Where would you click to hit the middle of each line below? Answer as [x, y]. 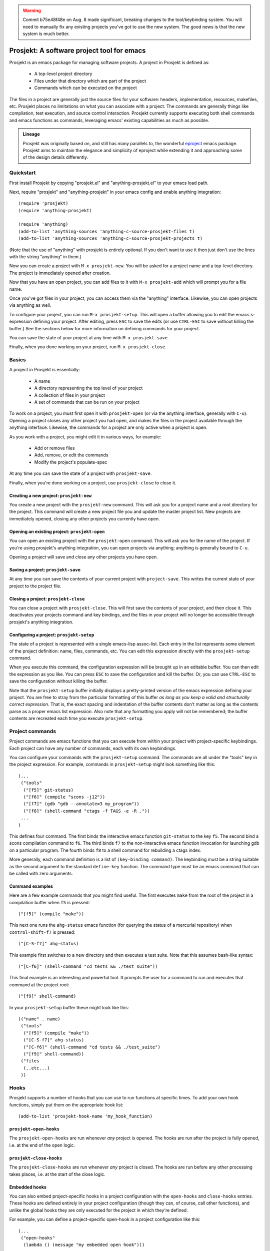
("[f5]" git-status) [48, 790]
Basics [17, 360]
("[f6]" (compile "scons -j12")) [64, 797]
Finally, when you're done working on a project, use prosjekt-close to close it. [93, 482]
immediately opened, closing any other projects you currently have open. [84, 518]
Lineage [31, 134]
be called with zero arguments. [41, 873]
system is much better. [46, 34]
